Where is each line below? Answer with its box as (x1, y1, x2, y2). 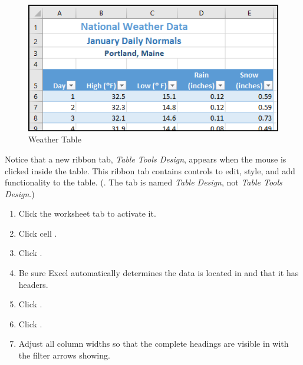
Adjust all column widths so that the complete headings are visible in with (18, 337, 289, 350)
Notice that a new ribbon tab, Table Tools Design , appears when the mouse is (5, 152, 286, 165)
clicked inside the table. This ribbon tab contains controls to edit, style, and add (5, 164, 295, 177)
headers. (18, 278, 48, 290)
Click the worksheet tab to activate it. (18, 207, 156, 220)
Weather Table (28, 133, 81, 145)
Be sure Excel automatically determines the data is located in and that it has (18, 267, 299, 279)
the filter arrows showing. (18, 349, 110, 361)
